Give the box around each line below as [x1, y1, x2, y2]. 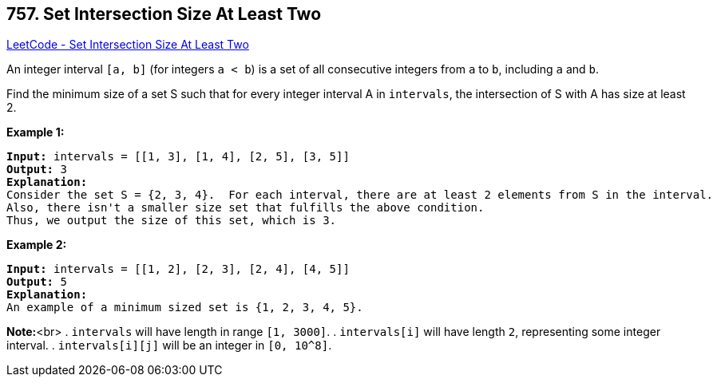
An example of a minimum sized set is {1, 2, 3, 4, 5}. [6, 301, 363, 314]
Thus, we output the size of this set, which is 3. [6, 214, 337, 227]
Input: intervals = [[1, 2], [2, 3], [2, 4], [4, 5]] [6, 263, 350, 276]
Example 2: [6, 238, 67, 252]
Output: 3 [6, 163, 67, 176]
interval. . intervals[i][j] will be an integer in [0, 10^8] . [6, 338, 332, 353]
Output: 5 [6, 275, 67, 289]
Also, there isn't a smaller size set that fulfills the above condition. [6, 201, 485, 215]
